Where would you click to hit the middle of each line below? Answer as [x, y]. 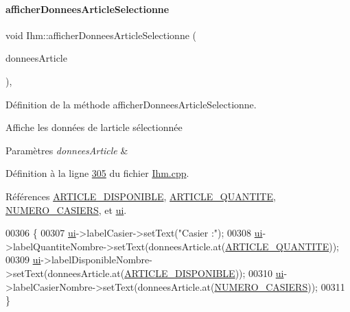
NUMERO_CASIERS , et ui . [66, 209]
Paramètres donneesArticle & [67, 150]
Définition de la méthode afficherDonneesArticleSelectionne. [131, 104]
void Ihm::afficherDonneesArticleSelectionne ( [101, 35]
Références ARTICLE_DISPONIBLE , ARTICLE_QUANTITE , [141, 196]
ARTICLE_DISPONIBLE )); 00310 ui [204, 273]
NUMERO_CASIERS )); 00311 [280, 286]
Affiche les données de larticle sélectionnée [94, 127]
